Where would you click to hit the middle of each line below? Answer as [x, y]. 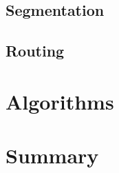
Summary [52, 155]
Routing [35, 51]
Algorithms [60, 101]
